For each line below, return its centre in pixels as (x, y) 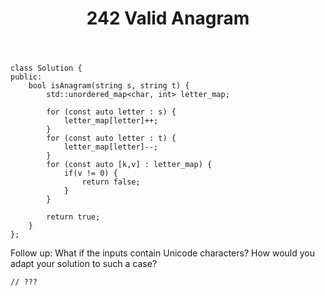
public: (26, 77)
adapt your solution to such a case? (84, 264)
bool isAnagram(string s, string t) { (109, 86)
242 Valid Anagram (168, 18)
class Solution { (46, 68)
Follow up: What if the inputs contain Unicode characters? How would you (162, 253)
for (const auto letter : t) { (111, 138)
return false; (111, 182)
